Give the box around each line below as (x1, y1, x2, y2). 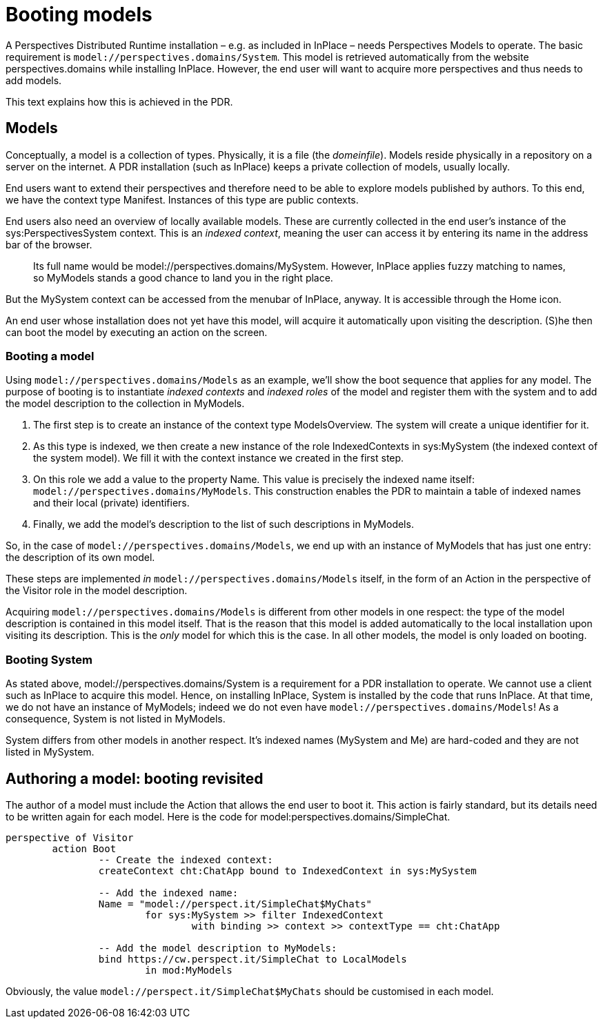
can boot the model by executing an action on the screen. (6, 326, 268, 338)
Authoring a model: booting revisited (6, 769, 264, 787)
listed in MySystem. (6, 746, 95, 758)
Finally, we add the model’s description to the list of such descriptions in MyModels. (33, 518, 414, 531)
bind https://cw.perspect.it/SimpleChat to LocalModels (98, 953, 407, 965)
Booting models (6, 3, 152, 26)
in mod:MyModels (145, 964, 233, 976)
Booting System (6, 652, 92, 667)
